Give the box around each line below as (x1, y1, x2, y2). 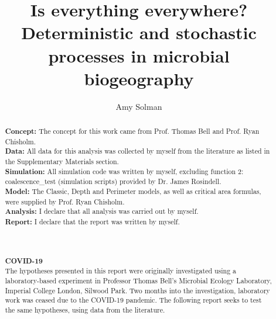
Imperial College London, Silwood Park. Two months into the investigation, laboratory (5, 285, 270, 295)
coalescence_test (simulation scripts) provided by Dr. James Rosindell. (5, 176, 222, 186)
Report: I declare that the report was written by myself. (5, 216, 180, 227)
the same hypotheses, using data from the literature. (5, 304, 165, 314)
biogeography (84, 66, 194, 90)
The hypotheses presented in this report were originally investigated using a (5, 266, 237, 276)
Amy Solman (115, 100, 162, 112)
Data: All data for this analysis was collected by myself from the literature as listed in (5, 146, 270, 157)
